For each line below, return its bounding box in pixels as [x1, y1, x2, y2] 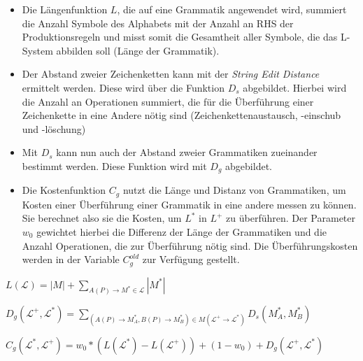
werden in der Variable [22, 252, 120, 267]
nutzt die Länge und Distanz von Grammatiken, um [122, 183, 346, 197]
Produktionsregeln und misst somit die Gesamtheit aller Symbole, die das [22, 29, 338, 44]
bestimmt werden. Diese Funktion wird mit [22, 158, 207, 173]
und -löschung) [22, 121, 86, 136]
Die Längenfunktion [22, 2, 108, 16]
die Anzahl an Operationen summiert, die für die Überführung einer [22, 94, 314, 108]
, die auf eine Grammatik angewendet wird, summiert [117, 2, 347, 16]
